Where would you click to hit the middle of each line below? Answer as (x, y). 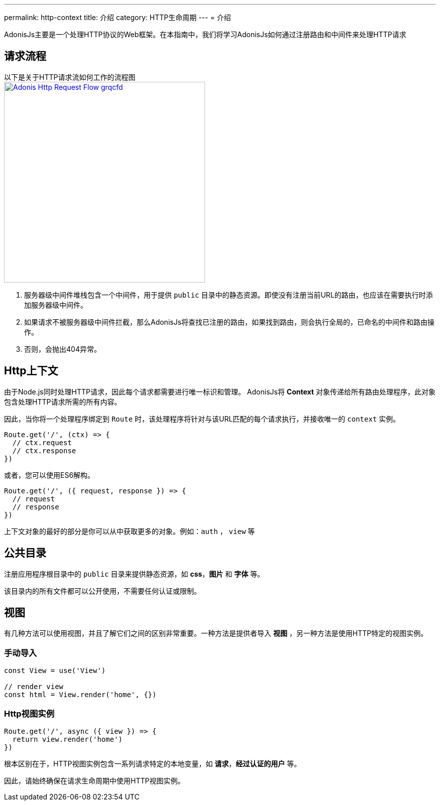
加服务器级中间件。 (56, 305)
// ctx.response (44, 450)
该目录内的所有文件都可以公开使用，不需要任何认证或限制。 (102, 591)
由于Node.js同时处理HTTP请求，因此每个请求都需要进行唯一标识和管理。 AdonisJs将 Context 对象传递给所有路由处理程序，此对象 (220, 391)
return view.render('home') (68, 739)
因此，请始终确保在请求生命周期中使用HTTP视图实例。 (94, 780)
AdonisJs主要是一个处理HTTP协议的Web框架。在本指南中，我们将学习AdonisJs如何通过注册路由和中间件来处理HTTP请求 (205, 34)
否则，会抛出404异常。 (63, 349)
